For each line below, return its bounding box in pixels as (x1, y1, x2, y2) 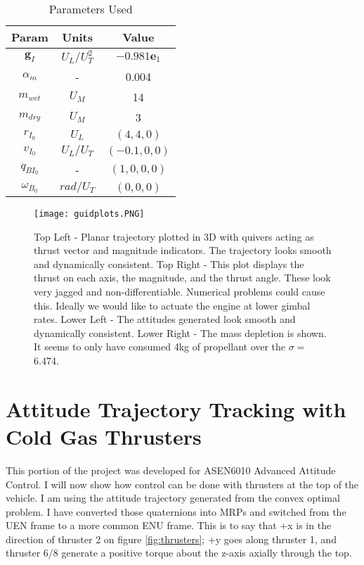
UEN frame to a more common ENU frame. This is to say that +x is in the (6, 518, 332, 533)
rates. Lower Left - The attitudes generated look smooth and (34, 312, 296, 326)
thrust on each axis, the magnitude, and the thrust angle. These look (34, 270, 331, 285)
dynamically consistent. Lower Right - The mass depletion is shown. (34, 325, 327, 340)
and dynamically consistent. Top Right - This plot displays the (34, 256, 304, 271)
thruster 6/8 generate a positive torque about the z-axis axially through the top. (6, 545, 352, 560)
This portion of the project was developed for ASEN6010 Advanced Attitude (6, 462, 336, 477)
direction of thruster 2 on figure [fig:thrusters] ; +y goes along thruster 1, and (6, 531, 337, 546)
